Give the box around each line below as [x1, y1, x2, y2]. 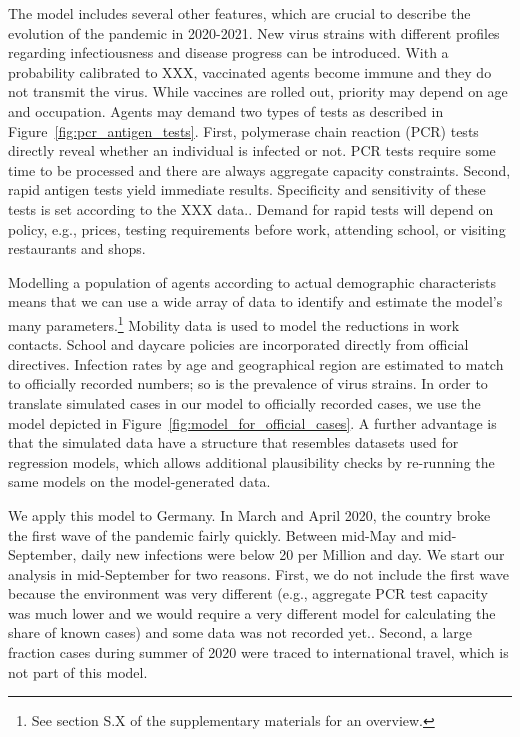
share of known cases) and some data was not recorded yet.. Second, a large [8, 622, 473, 643]
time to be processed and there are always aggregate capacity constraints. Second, [8, 159, 511, 180]
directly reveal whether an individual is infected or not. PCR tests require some [8, 140, 496, 161]
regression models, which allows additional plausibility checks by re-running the [8, 451, 495, 472]
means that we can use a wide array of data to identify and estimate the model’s [8, 291, 503, 312]
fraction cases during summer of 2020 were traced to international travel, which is [8, 642, 509, 663]
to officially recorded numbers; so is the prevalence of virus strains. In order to [8, 373, 488, 394]
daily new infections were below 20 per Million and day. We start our [81, 544, 505, 565]
